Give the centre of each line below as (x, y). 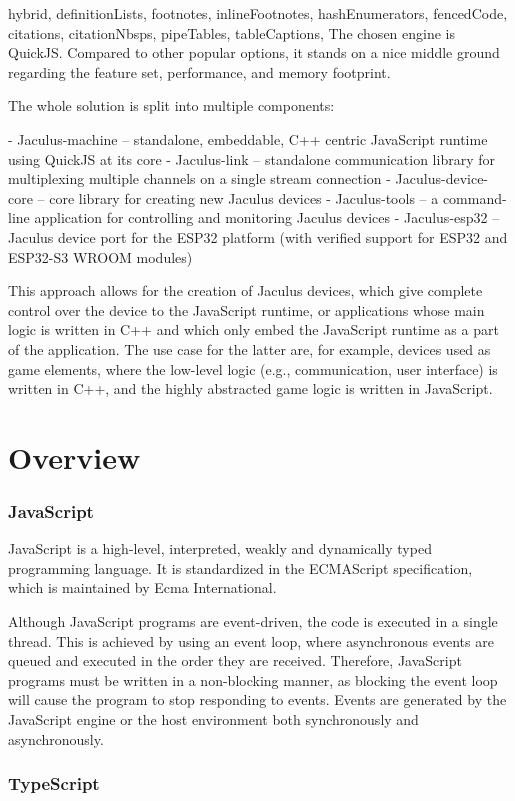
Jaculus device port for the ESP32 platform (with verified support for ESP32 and (258, 236)
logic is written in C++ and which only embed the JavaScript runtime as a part (253, 329)
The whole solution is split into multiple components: (171, 105)
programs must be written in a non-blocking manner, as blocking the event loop (253, 679)
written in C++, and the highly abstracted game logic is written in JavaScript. (250, 388)
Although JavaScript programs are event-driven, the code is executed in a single (253, 621)
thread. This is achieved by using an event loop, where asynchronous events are (251, 640)
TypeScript (54, 783)
